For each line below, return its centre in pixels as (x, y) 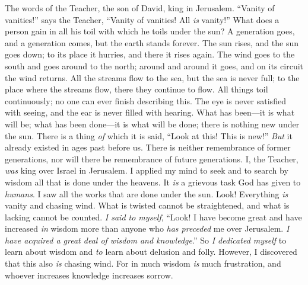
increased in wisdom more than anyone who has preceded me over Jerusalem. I (147, 228)
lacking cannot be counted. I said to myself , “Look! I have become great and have (153, 217)
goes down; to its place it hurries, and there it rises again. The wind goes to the (150, 54)
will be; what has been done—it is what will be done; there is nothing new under (152, 124)
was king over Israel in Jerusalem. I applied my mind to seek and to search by (147, 170)
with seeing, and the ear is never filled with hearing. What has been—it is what (150, 112)
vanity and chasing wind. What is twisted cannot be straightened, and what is (147, 205)
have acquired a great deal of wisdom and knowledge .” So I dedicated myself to (146, 240)
